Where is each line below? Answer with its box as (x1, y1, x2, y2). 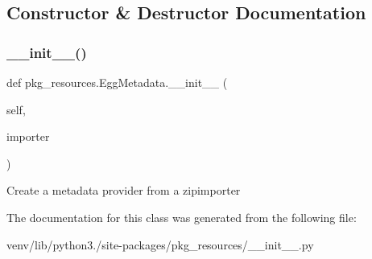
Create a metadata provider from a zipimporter (6, 182, 241, 199)
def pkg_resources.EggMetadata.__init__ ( (6, 74, 228, 90)
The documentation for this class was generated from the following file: (6, 208, 357, 225)
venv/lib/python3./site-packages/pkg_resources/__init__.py (6, 236, 314, 253)
